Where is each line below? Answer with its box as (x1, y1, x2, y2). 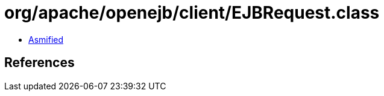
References (4, 55, 75, 71)
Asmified (28, 34, 64, 45)
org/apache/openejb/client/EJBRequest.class (4, 2, 380, 23)
